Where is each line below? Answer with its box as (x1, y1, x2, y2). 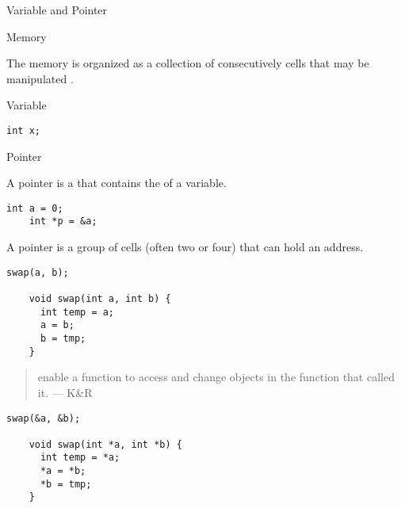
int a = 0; (6, 202, 63, 214)
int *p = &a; (29, 216, 97, 227)
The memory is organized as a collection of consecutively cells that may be (6, 55, 369, 71)
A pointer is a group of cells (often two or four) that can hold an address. (6, 239, 364, 255)
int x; (6, 124, 40, 136)
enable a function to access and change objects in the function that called (37, 369, 395, 385)
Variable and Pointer (6, 2, 108, 17)
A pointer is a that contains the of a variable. (6, 174, 227, 191)
